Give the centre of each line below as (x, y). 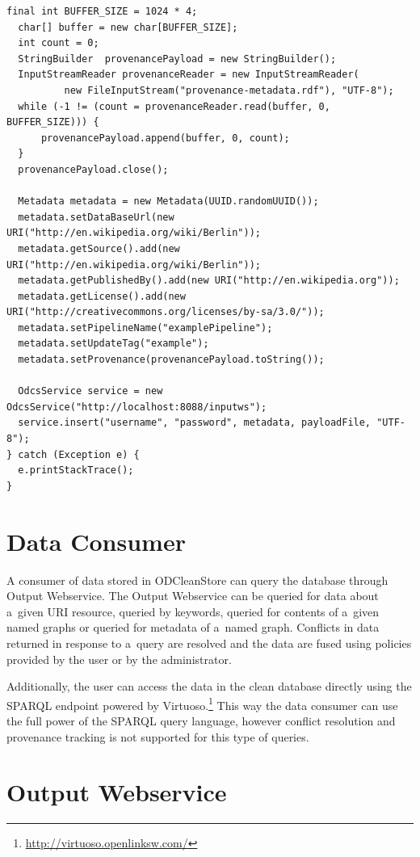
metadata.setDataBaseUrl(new (96, 217)
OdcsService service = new (90, 391)
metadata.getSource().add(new (99, 248)
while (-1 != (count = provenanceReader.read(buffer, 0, (174, 106)
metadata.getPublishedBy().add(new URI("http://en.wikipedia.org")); (209, 281)
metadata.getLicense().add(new (102, 296)
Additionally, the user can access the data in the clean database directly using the (209, 686)
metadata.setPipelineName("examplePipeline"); (145, 328)
